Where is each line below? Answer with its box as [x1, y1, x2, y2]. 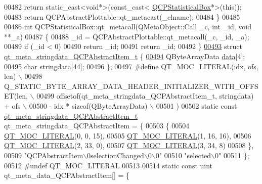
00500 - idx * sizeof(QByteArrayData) [29, 100, 148, 111]
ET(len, [4, 90, 28, 101]
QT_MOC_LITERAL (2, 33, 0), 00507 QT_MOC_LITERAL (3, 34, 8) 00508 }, [4, 140, 254, 151]
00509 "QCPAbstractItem [4, 150, 83, 160]
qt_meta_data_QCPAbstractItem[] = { [4, 170, 130, 180]
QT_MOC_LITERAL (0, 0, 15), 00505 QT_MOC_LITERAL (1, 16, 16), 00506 [4, 130, 251, 141]
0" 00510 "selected [155, 150, 211, 160]
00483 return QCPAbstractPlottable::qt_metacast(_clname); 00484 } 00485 [4, 11, 240, 22]
